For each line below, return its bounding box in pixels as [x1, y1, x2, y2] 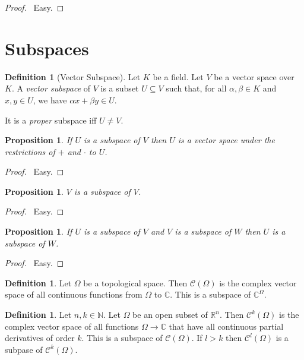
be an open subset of [132, 308, 208, 321]
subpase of [5, 343, 43, 355]
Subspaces [5, 36, 89, 60]
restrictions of [5, 145, 55, 157]
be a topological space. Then [83, 276, 188, 289]
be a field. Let [153, 70, 204, 83]
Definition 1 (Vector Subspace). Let [5, 70, 141, 83]
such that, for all [166, 82, 227, 94]
